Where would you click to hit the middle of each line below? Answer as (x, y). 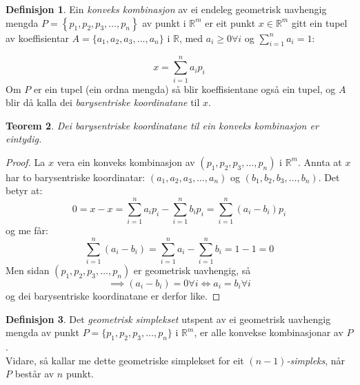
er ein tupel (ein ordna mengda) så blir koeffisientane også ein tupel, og (184, 89)
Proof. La (26, 162)
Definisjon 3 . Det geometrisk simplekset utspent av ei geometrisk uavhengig (168, 319)
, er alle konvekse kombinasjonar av (269, 332)
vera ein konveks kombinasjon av (126, 162)
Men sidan (28, 270)
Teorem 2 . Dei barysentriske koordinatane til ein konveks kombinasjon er (162, 125)
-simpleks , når (316, 360)
